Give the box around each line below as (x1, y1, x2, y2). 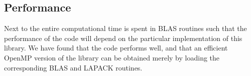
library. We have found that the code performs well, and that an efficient (4, 42, 228, 53)
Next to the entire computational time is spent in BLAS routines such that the (4, 23, 247, 33)
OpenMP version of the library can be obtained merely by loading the (4, 52, 220, 62)
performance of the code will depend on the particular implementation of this (4, 32, 242, 43)
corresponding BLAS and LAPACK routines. (4, 62, 143, 72)
